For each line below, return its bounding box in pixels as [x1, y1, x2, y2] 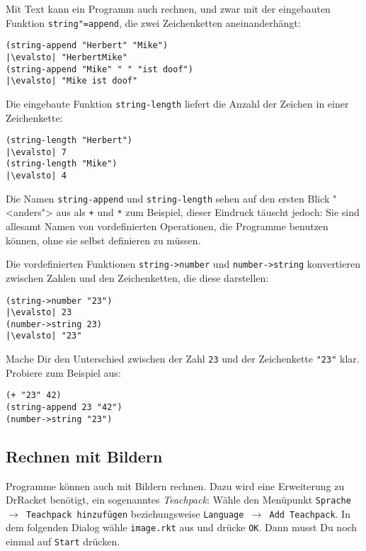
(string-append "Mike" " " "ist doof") [6, 64, 193, 74]
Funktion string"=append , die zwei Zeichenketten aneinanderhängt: [6, 15, 301, 30]
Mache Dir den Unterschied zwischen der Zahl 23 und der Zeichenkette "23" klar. [6, 351, 360, 366]
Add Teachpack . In [269, 506, 350, 521]
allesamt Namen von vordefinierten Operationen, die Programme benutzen [6, 219, 328, 234]
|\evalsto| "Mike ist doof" [6, 76, 138, 86]
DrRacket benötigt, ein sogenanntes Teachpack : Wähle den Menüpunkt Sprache [6, 492, 351, 507]
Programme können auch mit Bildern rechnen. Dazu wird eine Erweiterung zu [6, 478, 345, 493]
